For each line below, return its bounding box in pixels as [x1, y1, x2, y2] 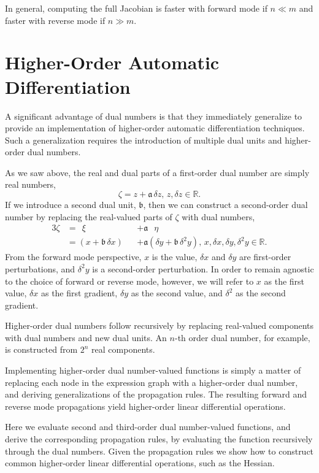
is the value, [152, 250, 198, 263]
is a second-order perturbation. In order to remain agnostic [92, 262, 314, 275]
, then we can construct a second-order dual [143, 198, 308, 211]
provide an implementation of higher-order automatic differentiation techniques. [5, 121, 305, 134]
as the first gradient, [40, 286, 118, 299]
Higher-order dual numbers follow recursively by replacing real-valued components [5, 319, 314, 332]
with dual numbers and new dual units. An [5, 331, 167, 344]
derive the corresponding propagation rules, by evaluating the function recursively [5, 433, 313, 445]
